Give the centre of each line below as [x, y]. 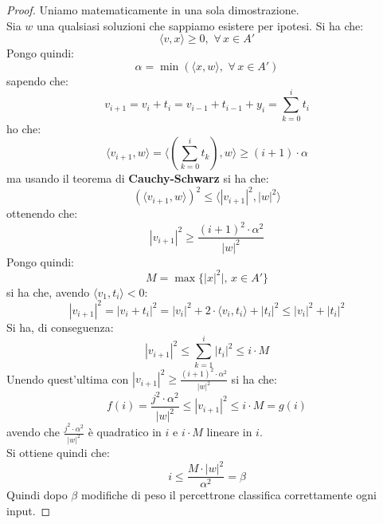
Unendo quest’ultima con [68, 378]
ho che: [24, 128]
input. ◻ [29, 510]
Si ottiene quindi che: [58, 452]
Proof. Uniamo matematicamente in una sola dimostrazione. [153, 10]
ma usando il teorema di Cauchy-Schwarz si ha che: [138, 178]
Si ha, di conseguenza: [60, 327]
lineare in [229, 432]
